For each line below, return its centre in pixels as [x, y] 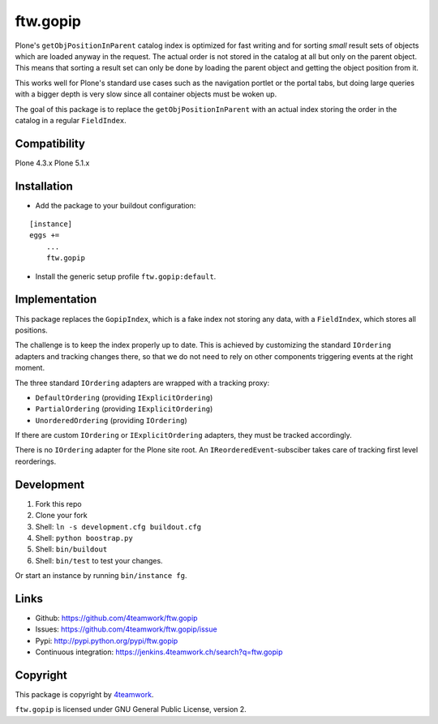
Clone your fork [62, 516]
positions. [31, 330]
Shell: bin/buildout [71, 549]
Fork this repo [58, 503]
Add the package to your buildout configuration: [116, 205]
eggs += [45, 236]
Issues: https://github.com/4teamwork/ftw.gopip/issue [127, 629]
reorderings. [36, 461]
